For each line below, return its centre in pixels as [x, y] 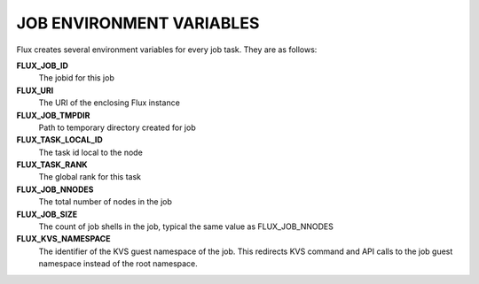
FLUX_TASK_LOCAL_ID [60, 140]
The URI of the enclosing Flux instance [110, 103]
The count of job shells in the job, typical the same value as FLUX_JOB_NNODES [186, 226]
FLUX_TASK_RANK [52, 165]
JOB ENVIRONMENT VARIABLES [138, 23]
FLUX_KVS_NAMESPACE [63, 239]
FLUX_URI [35, 90]
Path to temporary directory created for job [117, 127]
